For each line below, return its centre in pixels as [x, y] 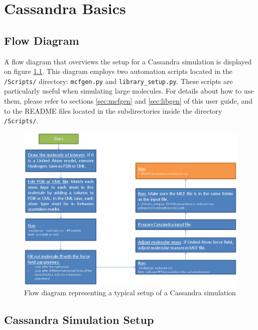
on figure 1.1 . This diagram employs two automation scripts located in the [118, 71]
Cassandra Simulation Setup [79, 319]
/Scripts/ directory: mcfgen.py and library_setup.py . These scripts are [118, 81]
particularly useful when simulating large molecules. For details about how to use [129, 91]
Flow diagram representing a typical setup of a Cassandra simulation [130, 292]
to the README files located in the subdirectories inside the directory [113, 110]
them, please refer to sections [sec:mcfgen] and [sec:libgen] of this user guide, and [128, 101]
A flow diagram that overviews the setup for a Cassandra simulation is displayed [128, 61]
